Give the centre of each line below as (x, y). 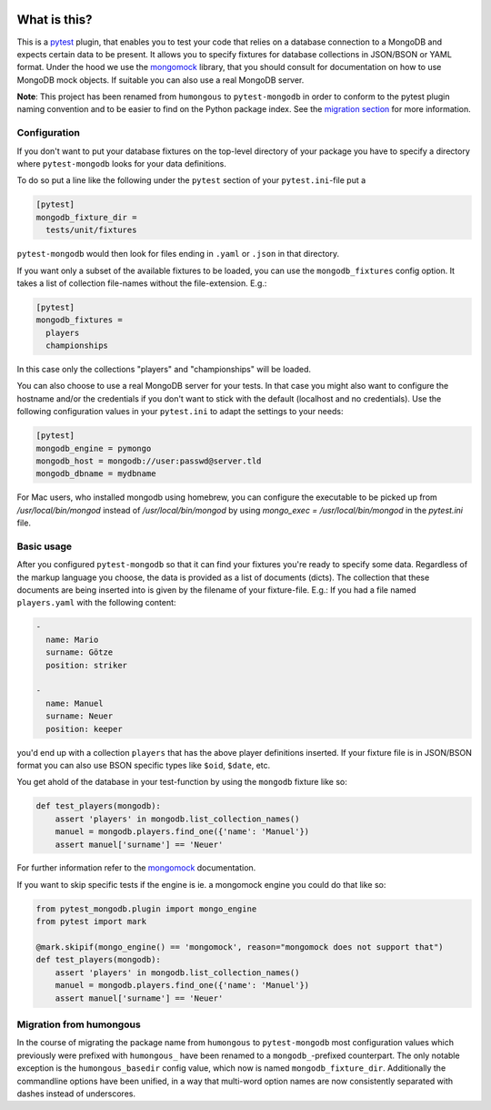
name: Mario (72, 639)
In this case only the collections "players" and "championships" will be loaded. (164, 370)
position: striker (86, 665)
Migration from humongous (79, 1024)
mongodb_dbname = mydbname (96, 474)
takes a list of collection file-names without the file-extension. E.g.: (142, 283)
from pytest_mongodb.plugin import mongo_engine (146, 909)
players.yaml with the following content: (96, 603)
